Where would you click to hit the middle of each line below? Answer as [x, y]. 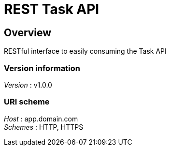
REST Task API [52, 9]
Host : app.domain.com [41, 119]
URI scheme [27, 102]
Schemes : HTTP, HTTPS [44, 127]
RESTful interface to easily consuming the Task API [85, 51]
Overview [28, 32]
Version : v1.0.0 [28, 85]
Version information [42, 68]
